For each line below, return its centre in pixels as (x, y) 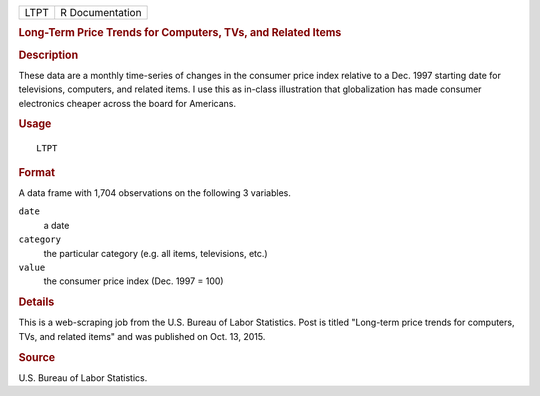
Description (48, 55)
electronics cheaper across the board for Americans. (127, 103)
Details (36, 302)
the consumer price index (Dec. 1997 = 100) (133, 281)
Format (36, 172)
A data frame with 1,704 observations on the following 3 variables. (155, 193)
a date (56, 225)
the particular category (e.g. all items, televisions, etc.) (156, 253)
